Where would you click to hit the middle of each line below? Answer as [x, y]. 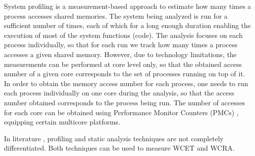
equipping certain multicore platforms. [62, 122]
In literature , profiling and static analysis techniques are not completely [114, 138]
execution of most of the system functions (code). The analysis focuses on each [124, 35]
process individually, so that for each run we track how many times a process [121, 45]
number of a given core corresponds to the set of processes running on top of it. [125, 74]
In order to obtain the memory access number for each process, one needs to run [126, 83]
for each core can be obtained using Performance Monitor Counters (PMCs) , [121, 112]
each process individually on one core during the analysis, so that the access [119, 93]
